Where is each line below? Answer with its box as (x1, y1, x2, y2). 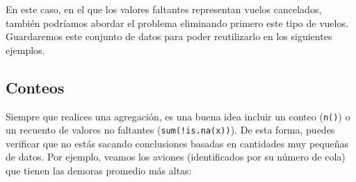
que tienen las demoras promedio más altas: (6, 163, 192, 178)
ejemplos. (6, 42, 45, 57)
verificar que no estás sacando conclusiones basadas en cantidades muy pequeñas (6, 136, 349, 150)
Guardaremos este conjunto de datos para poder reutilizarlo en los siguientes (6, 29, 332, 44)
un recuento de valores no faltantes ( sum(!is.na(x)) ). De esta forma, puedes (6, 122, 335, 137)
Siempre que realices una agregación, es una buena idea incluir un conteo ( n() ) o (6, 109, 350, 123)
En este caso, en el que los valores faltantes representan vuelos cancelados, (6, 2, 322, 16)
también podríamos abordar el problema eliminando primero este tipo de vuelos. (6, 15, 348, 30)
